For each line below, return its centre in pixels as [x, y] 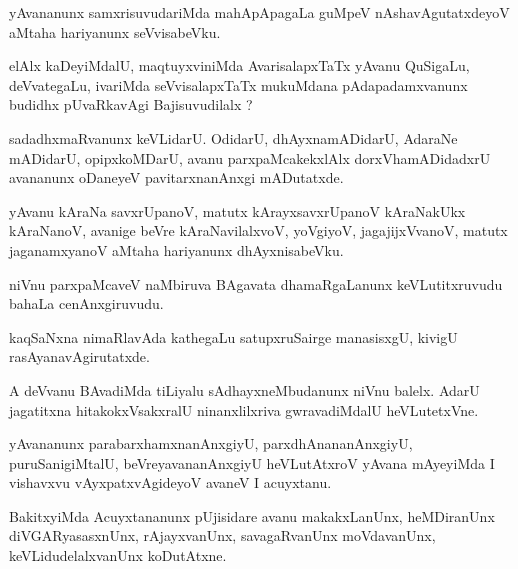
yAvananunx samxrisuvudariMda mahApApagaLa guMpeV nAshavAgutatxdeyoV [259, 12]
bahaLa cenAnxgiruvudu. [86, 303]
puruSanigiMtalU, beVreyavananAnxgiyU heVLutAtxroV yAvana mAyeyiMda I [252, 462]
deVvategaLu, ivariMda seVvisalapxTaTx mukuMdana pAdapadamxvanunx [238, 84]
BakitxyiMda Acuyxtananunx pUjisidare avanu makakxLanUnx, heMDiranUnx [252, 515]
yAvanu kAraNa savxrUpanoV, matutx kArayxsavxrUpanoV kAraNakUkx [237, 210]
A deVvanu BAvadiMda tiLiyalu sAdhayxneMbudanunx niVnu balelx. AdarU [244, 389]
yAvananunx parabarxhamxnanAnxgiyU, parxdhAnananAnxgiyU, [211, 443]
